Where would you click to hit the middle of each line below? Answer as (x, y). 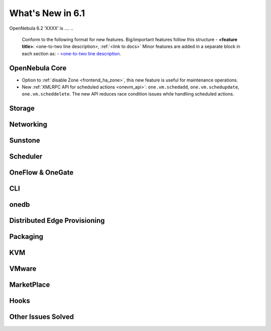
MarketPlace (30, 285)
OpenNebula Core (38, 68)
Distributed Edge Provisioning (57, 221)
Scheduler (26, 157)
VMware (23, 269)
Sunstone (25, 141)
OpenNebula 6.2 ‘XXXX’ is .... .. (41, 28)
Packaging (26, 237)
